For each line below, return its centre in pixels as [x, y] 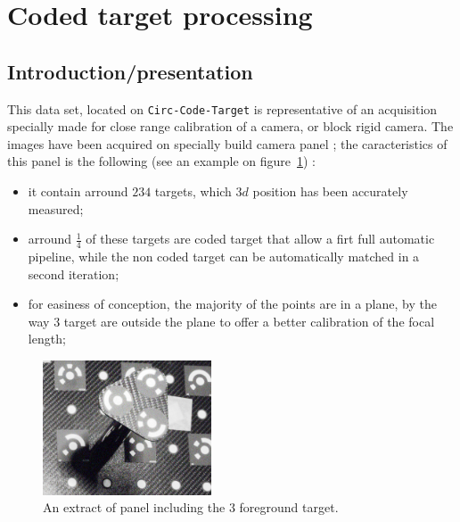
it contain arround [78, 191]
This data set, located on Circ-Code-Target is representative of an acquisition [222, 108]
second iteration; [74, 273]
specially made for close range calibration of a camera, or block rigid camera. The [230, 126]
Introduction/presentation [130, 71]
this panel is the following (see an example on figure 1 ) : [161, 161]
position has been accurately [330, 191]
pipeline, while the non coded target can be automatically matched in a [224, 257]
